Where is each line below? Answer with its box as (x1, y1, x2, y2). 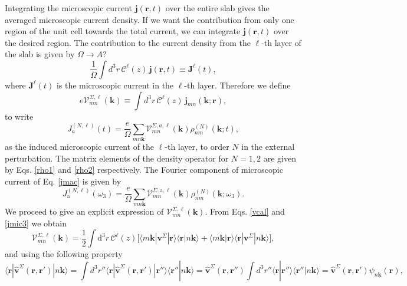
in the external (241, 140, 295, 152)
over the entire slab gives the (165, 2, 270, 14)
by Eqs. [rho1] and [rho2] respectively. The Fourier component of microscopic (5, 163, 283, 176)
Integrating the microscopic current (5, 2, 133, 14)
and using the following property (5, 248, 123, 260)
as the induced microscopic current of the (5, 140, 155, 152)
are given (263, 152, 296, 164)
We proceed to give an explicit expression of (5, 205, 164, 218)
